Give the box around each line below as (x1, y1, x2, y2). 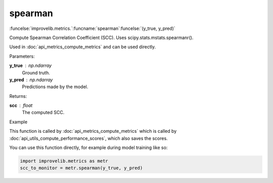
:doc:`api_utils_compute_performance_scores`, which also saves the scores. (9, 135, 168, 141)
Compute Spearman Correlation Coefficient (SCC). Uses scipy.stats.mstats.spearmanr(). (9, 34, 194, 41)
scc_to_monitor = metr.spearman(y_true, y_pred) (20, 165, 143, 171)
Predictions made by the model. (22, 84, 88, 90)
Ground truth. (22, 69, 50, 76)
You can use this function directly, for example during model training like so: (9, 144, 168, 151)
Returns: (9, 93, 27, 99)
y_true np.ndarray (9, 62, 52, 68)
